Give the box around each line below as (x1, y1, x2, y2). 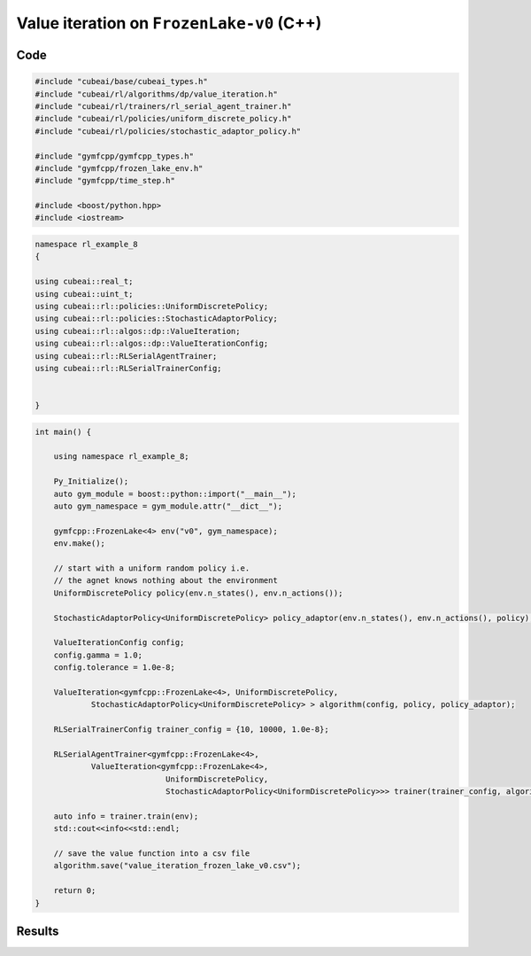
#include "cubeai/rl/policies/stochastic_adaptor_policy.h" (35, 126, 302, 136)
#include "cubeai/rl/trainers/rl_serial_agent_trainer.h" (35, 101, 292, 111)
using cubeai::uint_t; (35, 289, 134, 299)
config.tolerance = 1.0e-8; (53, 663, 176, 672)
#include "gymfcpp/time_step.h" (35, 175, 176, 186)
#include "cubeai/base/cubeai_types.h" (35, 76, 208, 87)
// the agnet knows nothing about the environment (53, 576, 278, 586)
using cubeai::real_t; (35, 276, 134, 287)
